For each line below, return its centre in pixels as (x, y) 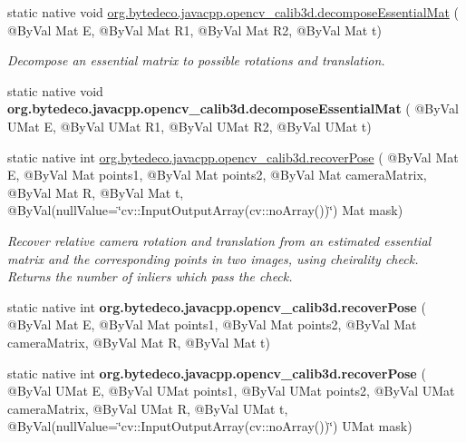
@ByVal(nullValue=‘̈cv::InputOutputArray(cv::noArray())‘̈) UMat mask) (210, 426)
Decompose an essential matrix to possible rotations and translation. (196, 60)
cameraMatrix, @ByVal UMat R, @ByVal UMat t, (148, 408)
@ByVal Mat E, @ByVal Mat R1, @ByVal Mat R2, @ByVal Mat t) (194, 29)
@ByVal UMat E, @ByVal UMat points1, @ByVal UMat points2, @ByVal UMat (231, 391)
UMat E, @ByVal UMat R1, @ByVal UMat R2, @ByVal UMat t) (189, 126)
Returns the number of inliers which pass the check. (150, 276)
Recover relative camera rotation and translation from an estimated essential (219, 240)
